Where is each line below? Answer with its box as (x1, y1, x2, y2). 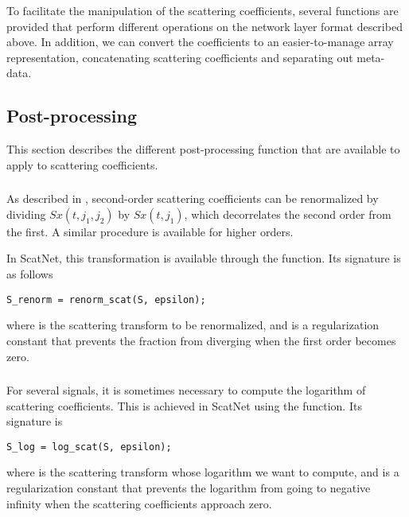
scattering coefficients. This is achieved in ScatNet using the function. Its (6, 397, 362, 414)
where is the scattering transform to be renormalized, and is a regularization (6, 317, 380, 333)
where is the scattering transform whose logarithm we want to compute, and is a (6, 464, 399, 480)
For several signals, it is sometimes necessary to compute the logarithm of (6, 382, 366, 398)
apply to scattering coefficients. (6, 156, 158, 173)
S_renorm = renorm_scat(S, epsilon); (6, 293, 206, 305)
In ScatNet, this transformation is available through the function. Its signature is (6, 250, 401, 266)
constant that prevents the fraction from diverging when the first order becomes (6, 332, 396, 348)
